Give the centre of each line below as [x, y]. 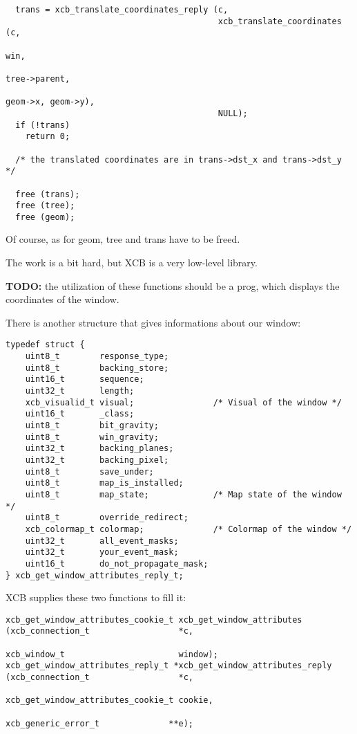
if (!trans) [43, 125]
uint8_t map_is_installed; [104, 483]
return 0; [48, 137]
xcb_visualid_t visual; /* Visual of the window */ [183, 402]
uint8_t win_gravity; [92, 437]
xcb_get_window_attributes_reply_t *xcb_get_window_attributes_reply [169, 666]
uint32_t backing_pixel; [97, 460]
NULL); [233, 113]
